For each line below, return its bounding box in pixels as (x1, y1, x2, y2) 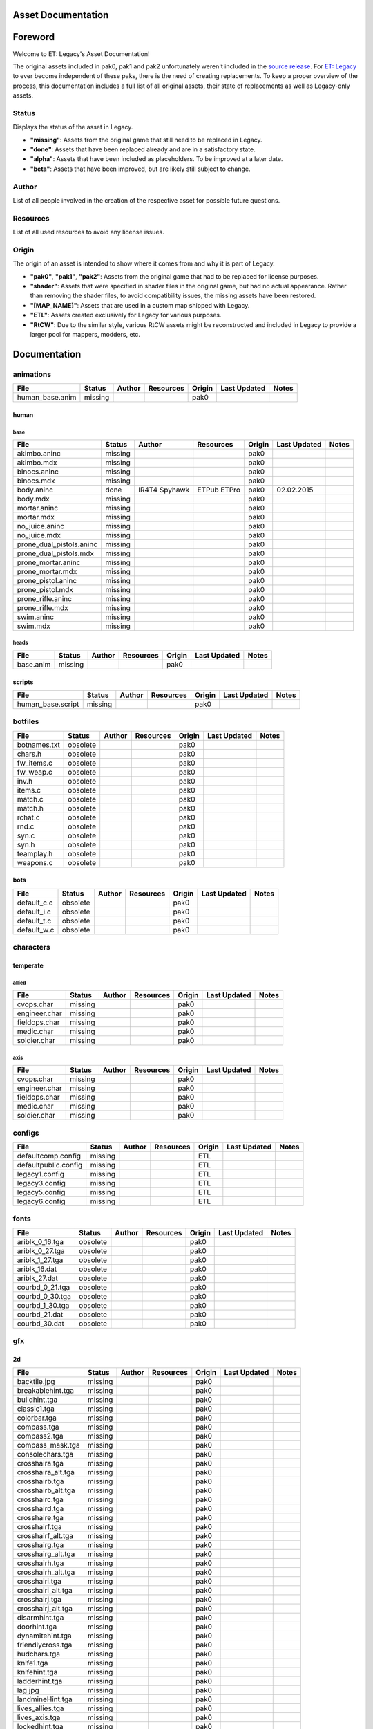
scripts (12, 678, 34, 686)
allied (12, 979, 27, 986)
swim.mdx (17, 621, 51, 631)
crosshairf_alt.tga (17, 1531, 74, 1541)
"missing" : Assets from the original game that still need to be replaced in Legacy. (30, 136, 262, 144)
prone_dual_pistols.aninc (17, 539, 98, 549)
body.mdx (17, 494, 50, 504)
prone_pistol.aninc (17, 576, 77, 586)
